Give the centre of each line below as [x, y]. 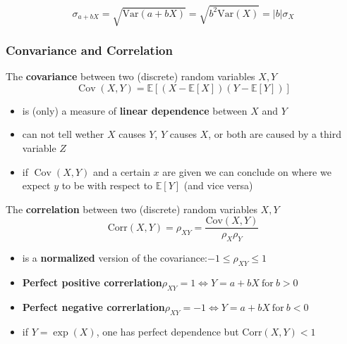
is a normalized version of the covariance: [115, 258]
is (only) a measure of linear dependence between [135, 110]
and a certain [121, 171]
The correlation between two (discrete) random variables [132, 209]
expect [36, 185]
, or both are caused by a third [275, 134]
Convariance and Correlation [89, 50]
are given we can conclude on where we [247, 171]
